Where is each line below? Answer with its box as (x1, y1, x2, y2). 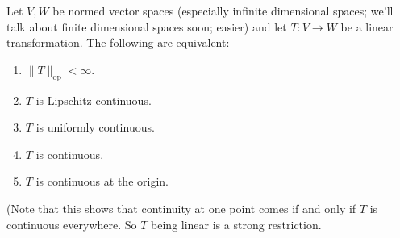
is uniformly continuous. (35, 119, 155, 136)
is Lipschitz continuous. (35, 91, 152, 108)
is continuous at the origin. (35, 173, 169, 190)
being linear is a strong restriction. (151, 215, 322, 232)
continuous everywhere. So (6, 215, 137, 232)
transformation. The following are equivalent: (6, 34, 230, 51)
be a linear (340, 18, 394, 35)
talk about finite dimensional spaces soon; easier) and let (6, 18, 287, 35)
